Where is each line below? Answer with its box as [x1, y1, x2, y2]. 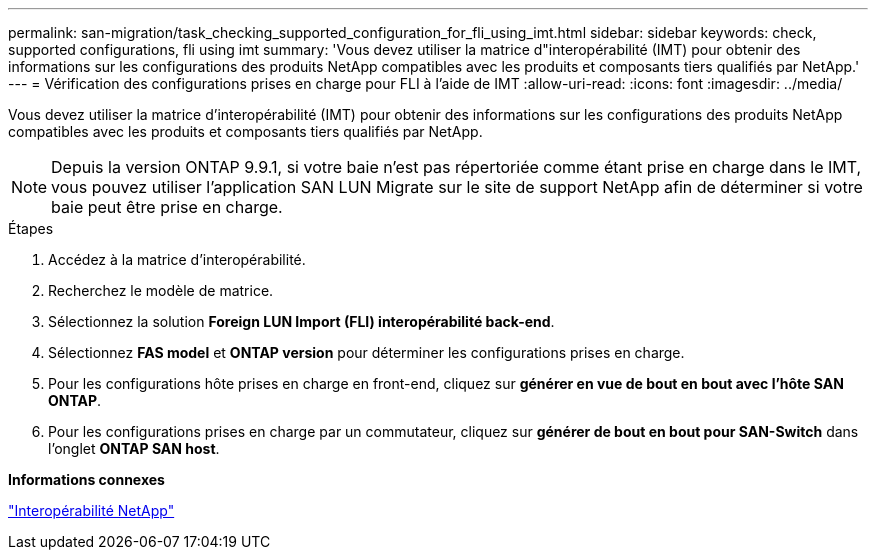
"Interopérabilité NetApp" [8, 502, 175, 519]
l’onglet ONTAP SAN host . [48, 440, 220, 457]
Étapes [8, 220, 54, 237]
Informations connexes [8, 471, 165, 488]
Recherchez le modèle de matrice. [48, 282, 274, 299]
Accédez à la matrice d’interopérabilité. [48, 251, 306, 268]
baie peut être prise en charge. [51, 197, 283, 217]
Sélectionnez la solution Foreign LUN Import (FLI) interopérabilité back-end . [48, 313, 555, 330]
